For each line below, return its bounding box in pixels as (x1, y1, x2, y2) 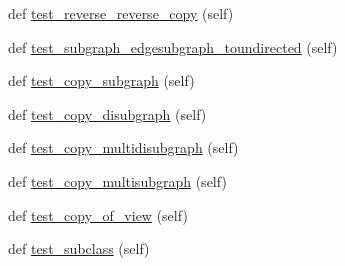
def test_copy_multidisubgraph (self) (8, 137, 239, 158)
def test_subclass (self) (8, 238, 150, 259)
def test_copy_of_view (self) (8, 204, 188, 225)
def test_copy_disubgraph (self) (8, 103, 207, 124)
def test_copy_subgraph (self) (8, 70, 195, 91)
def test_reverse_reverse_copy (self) (8, 3, 234, 23)
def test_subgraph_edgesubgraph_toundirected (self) (8, 36, 338, 57)
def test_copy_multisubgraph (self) (8, 170, 227, 191)
